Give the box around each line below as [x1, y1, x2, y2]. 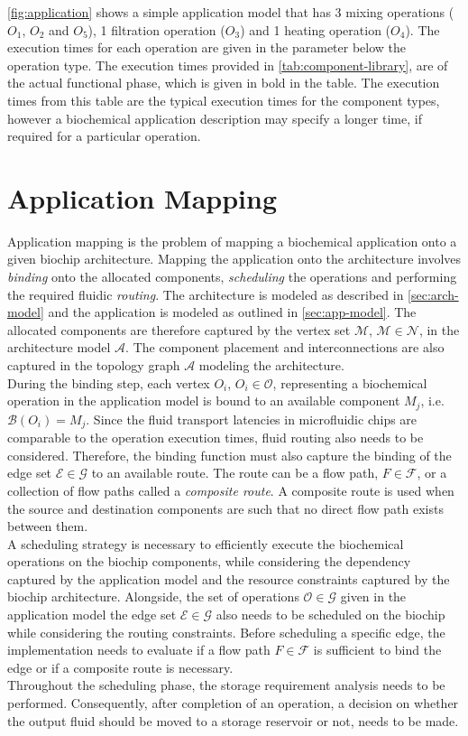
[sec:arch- [408, 284, 459, 303]
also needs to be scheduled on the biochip [216, 605, 445, 624]
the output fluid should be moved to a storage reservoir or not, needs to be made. [7, 711, 459, 730]
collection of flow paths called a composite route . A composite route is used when [7, 480, 454, 499]
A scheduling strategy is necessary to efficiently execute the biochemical [7, 534, 404, 553]
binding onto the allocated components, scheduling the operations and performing [7, 267, 457, 286]
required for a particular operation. [7, 126, 201, 145]
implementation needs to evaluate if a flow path [7, 640, 271, 659]
